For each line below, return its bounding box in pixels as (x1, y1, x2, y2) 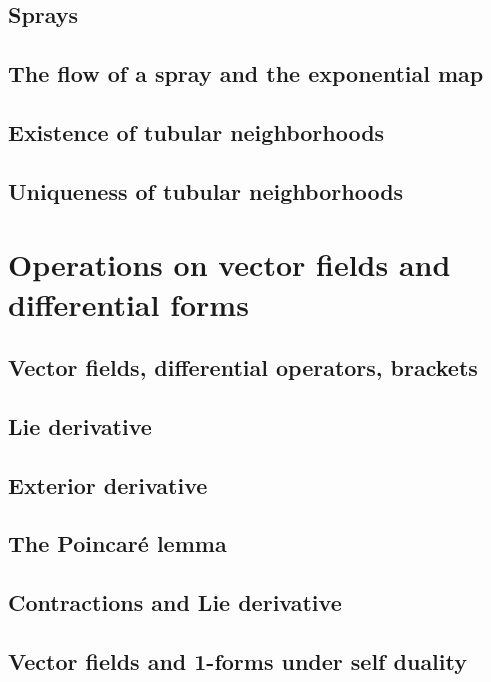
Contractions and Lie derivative (8, 587, 342, 618)
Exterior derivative (8, 469, 208, 500)
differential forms (8, 283, 249, 324)
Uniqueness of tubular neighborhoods (8, 175, 404, 206)
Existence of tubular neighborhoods (8, 116, 385, 147)
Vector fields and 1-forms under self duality (8, 645, 467, 676)
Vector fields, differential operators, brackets (8, 352, 478, 383)
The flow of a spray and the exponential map (8, 58, 484, 89)
